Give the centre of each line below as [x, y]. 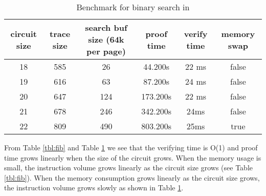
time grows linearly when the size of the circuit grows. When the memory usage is [133, 157]
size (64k [106, 39]
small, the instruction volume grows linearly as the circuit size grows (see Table [129, 168]
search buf [106, 27]
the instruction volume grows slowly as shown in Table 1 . [94, 188]
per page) [106, 51]
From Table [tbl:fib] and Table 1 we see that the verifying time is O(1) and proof [131, 147]
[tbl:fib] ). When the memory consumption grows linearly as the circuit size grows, [132, 177]
